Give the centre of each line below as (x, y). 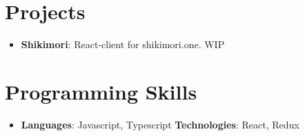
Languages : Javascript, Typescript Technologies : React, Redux (160, 124)
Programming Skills (101, 91)
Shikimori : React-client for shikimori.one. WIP (123, 44)
